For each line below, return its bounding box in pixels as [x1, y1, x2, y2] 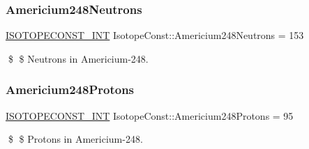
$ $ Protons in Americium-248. [8, 132, 143, 146]
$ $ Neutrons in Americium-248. [8, 51, 149, 65]
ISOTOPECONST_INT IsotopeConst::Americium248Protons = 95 [6, 108, 294, 123]
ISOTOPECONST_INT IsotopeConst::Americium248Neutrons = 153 [6, 28, 304, 42]
